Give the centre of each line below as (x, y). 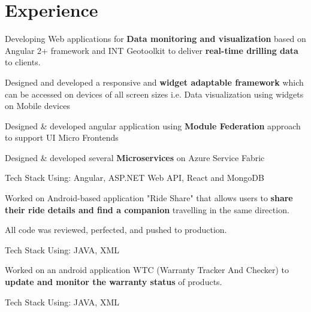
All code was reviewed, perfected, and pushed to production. (116, 230)
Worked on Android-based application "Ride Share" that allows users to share (149, 198)
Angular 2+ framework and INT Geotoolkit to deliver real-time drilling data (152, 50)
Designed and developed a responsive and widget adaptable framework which (154, 82)
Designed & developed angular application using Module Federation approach (153, 125)
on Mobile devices (37, 106)
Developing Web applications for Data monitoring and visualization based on (155, 39)
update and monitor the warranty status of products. (114, 282)
